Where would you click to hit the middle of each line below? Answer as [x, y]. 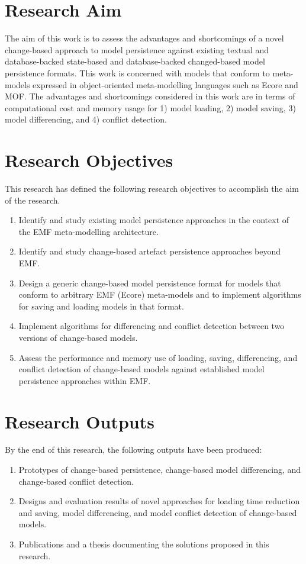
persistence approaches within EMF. [85, 380]
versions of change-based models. [78, 337]
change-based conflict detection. [76, 481]
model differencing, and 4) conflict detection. [86, 119]
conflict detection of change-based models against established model [141, 369]
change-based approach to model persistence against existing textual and [137, 49]
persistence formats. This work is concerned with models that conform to [137, 72]
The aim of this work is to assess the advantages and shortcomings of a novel [144, 38]
